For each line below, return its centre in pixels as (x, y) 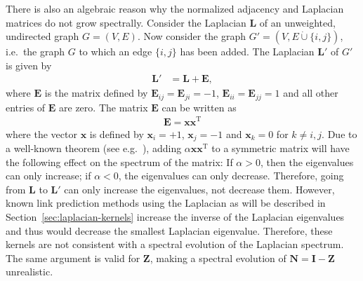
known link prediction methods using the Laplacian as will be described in (166, 203)
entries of (26, 107)
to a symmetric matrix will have (280, 148)
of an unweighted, (297, 22)
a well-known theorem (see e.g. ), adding (94, 148)
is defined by (117, 133)
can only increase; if (48, 176)
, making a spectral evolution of (218, 258)
